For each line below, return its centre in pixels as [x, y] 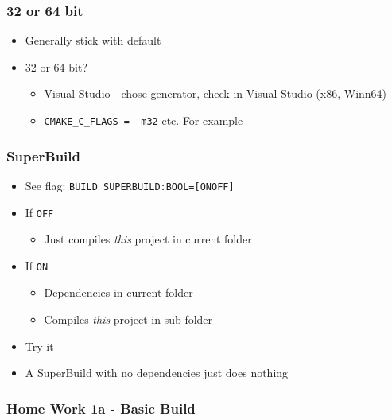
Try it [39, 346]
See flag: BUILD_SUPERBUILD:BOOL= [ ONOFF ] [130, 185]
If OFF [39, 212]
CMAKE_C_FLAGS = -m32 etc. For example [144, 120]
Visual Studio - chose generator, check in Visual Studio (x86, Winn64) [215, 93]
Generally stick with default [93, 40]
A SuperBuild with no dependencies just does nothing [157, 373]
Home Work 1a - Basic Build [101, 408]
